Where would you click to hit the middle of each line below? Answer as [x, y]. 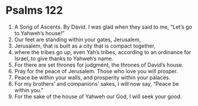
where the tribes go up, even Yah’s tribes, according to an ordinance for [103, 52]
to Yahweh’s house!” [39, 33]
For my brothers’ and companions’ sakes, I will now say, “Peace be [96, 83]
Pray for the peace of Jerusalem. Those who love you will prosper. [96, 71]
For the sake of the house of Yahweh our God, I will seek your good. [98, 96]
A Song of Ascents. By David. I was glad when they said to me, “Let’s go [103, 27]
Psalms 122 [34, 10]
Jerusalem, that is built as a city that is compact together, [85, 46]
